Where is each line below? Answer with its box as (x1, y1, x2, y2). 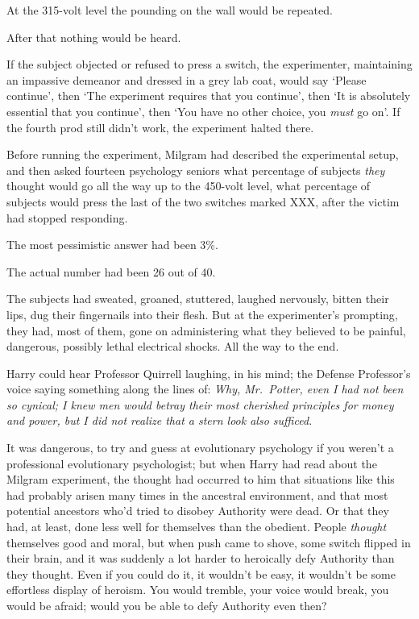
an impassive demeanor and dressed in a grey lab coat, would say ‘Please (6, 71, 367, 88)
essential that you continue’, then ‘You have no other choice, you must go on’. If (6, 102, 400, 119)
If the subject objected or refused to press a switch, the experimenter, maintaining (6, 56, 413, 73)
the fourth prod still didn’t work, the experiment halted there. (6, 118, 314, 135)
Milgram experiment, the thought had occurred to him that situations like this (6, 471, 395, 488)
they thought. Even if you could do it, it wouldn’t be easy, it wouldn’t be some (6, 565, 396, 582)
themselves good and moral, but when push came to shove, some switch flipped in (6, 534, 411, 550)
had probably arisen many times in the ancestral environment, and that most (6, 486, 388, 503)
